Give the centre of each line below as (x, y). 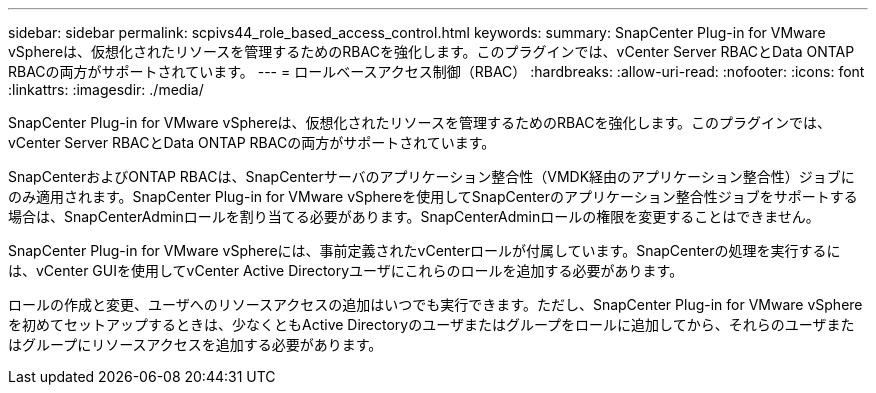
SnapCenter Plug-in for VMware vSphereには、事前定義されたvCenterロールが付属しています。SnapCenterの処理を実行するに (424, 250)
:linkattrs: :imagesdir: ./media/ (106, 89)
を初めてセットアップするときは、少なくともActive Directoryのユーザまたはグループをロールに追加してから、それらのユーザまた (431, 324)
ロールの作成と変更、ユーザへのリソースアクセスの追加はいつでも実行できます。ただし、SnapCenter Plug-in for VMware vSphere (435, 304)
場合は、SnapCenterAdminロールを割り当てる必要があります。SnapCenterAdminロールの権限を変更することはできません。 (414, 216)
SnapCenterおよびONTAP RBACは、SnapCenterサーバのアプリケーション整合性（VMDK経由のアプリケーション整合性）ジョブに (431, 176)
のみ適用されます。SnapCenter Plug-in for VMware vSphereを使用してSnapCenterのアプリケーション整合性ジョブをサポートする (433, 196)
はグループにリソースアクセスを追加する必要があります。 (195, 344)
